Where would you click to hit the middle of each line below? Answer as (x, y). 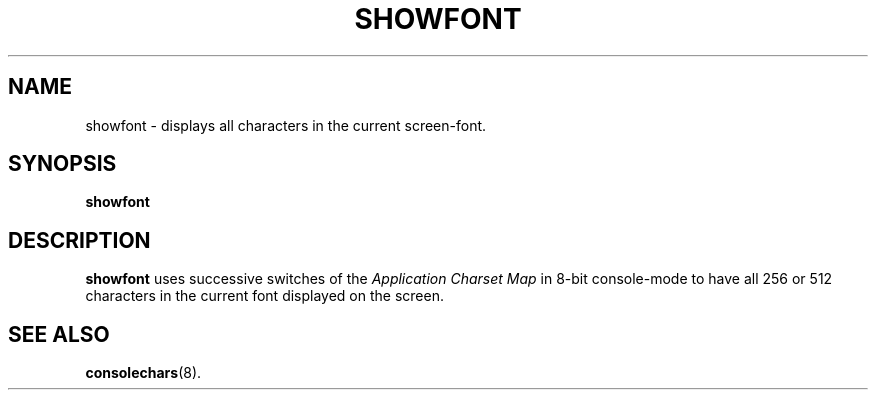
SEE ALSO (59, 334)
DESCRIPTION (79, 240)
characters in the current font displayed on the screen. (264, 296)
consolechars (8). (143, 373)
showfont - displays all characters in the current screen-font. (286, 125)
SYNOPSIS (62, 164)
